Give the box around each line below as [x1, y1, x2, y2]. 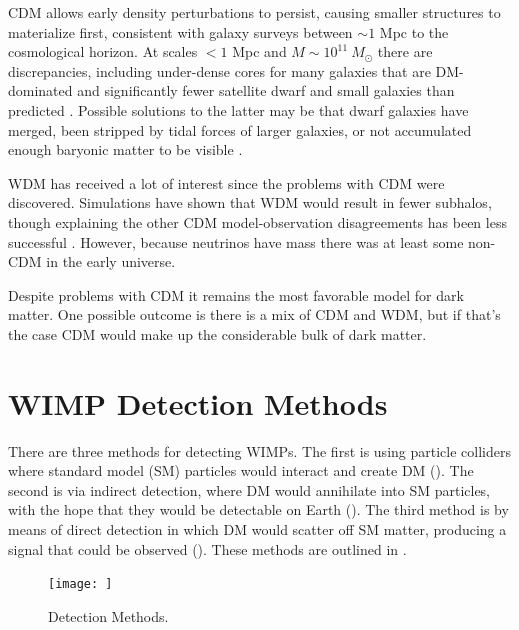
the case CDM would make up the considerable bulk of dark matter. [8, 323, 427, 344]
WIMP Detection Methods [8, 382, 388, 423]
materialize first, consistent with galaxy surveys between [8, 21, 353, 42]
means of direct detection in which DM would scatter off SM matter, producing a [8, 519, 507, 539]
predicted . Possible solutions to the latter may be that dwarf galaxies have [8, 99, 469, 120]
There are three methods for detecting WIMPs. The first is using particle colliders [8, 440, 511, 461]
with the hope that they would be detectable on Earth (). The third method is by [8, 499, 509, 520]
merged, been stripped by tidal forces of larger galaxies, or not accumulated [8, 119, 472, 140]
